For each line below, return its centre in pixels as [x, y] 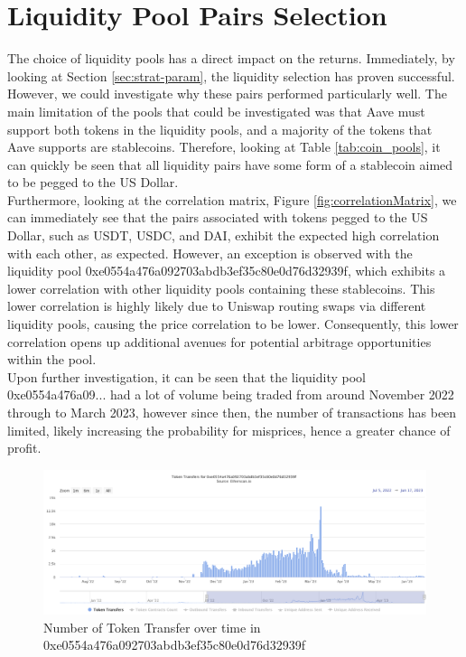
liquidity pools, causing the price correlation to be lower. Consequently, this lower [233, 324]
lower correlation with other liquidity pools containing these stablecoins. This [221, 288]
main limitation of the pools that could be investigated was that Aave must [216, 111]
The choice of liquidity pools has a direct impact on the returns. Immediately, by [231, 58]
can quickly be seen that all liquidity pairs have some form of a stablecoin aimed [230, 164]
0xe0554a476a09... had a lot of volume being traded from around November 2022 [231, 394]
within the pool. [52, 359]
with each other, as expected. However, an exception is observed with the [210, 253]
